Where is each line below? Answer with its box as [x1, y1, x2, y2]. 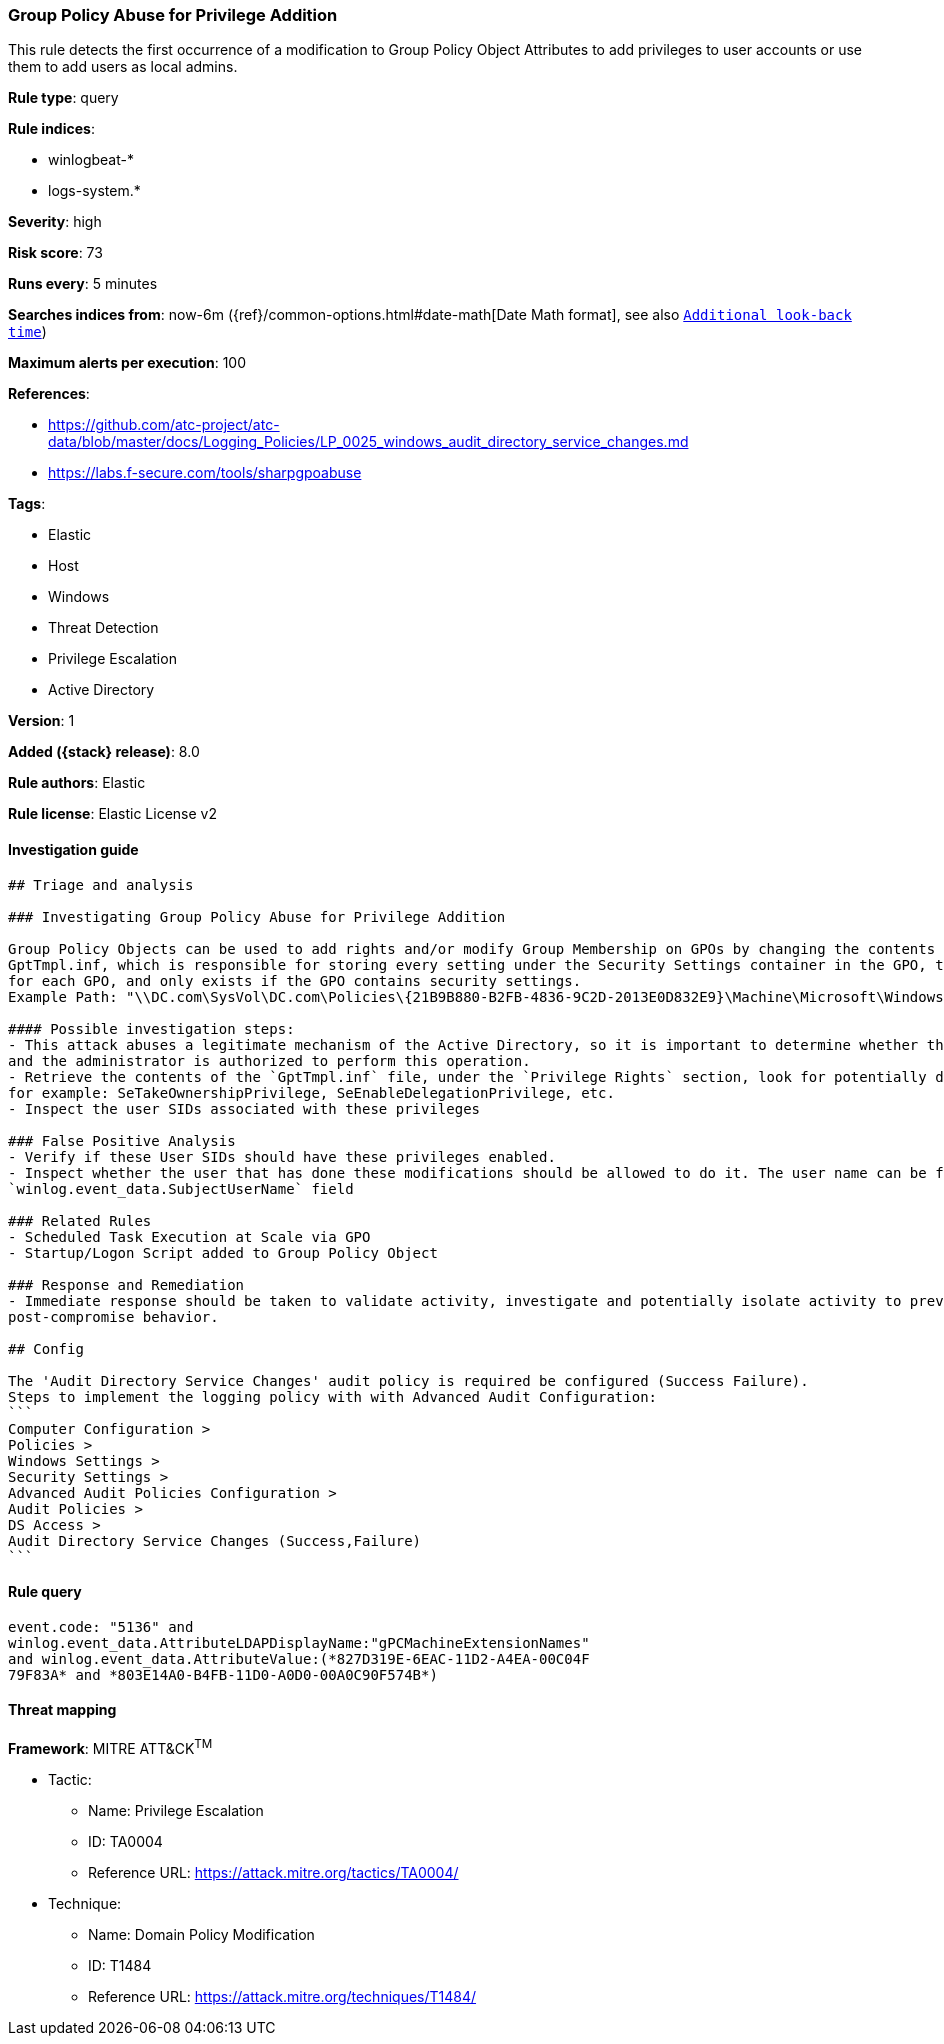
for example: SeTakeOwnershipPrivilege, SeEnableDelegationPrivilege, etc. [8, 1084, 615, 1101]
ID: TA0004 [88, 1832, 163, 1850]
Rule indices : [8, 120, 95, 138]
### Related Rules [8, 1212, 152, 1229]
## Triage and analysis [8, 876, 194, 893]
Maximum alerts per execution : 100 [8, 354, 247, 372]
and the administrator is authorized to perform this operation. [8, 1052, 531, 1069]
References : [8, 385, 90, 403]
